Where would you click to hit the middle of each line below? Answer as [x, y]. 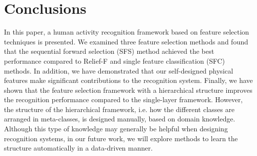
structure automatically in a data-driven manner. [78, 148]
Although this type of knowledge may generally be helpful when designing [116, 129]
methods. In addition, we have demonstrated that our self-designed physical [119, 70]
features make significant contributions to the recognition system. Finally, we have [128, 80]
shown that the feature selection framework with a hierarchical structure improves [128, 90]
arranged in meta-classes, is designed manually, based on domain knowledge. [120, 119]
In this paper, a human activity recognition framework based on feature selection [127, 32]
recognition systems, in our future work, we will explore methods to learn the [121, 138]
